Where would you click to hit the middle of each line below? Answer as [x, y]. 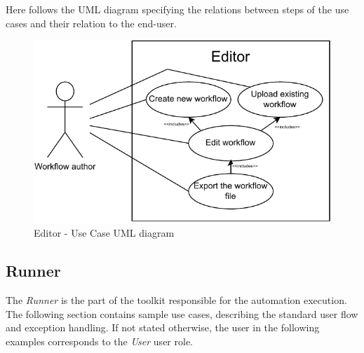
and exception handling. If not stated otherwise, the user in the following [163, 327]
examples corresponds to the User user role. [99, 341]
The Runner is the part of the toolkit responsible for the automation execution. [176, 300]
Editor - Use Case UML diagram [104, 233]
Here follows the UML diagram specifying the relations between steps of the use [177, 9]
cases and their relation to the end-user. [91, 23]
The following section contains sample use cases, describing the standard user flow [182, 313]
